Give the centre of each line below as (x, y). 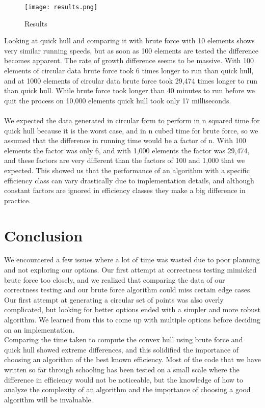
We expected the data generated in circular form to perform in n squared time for (132, 120)
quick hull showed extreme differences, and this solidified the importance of (122, 349)
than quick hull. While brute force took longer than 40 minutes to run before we (129, 90)
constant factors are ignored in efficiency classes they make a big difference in (125, 190)
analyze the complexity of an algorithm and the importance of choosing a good (127, 389)
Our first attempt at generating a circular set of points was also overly (114, 299)
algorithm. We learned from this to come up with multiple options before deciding (132, 320)
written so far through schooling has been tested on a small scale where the (122, 369)
